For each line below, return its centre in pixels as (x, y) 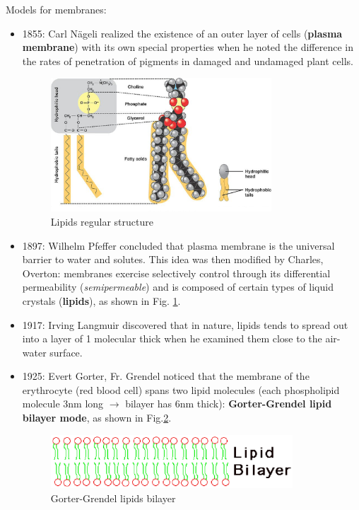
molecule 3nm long (63, 404)
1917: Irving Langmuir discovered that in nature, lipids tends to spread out (185, 324)
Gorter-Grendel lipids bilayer (113, 498)
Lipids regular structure (102, 221)
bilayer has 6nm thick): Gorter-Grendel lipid (229, 404)
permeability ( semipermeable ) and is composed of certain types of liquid (178, 287)
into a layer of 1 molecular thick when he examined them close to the (172, 338)
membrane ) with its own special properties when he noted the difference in (188, 47)
